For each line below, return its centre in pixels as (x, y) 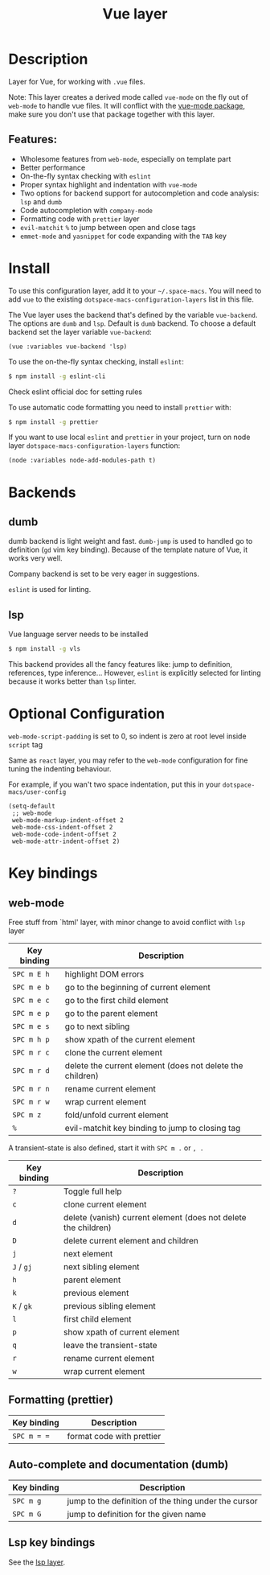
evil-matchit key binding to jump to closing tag (153, 1129)
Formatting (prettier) (61, 1400)
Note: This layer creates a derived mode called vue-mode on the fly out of (129, 97)
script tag (25, 745)
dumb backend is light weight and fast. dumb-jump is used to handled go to (131, 541)
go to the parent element (111, 1014)
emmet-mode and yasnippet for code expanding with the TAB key (123, 236)
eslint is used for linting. (50, 590)
